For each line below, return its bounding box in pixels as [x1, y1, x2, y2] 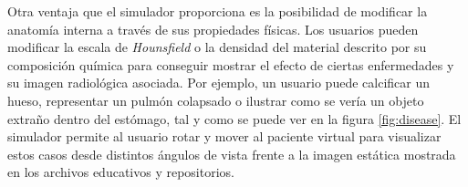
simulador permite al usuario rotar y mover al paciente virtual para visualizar [7, 127, 442, 146]
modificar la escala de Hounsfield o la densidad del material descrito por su [7, 37, 427, 57]
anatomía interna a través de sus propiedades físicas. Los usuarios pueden [7, 19, 419, 38]
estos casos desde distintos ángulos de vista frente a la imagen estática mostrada [7, 144, 456, 163]
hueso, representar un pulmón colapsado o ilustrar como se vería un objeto [7, 90, 424, 109]
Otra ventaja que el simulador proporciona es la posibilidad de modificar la [7, 2, 428, 20]
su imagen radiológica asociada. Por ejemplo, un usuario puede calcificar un [7, 73, 430, 92]
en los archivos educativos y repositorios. [7, 162, 234, 182]
